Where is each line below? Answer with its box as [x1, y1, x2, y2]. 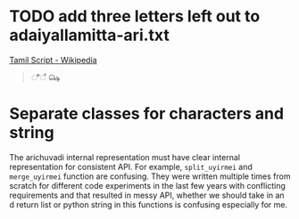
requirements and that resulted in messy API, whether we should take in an [9, 190, 285, 200]
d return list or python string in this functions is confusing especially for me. [9, 199, 288, 210]
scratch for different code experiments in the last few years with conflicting [9, 180, 286, 191]
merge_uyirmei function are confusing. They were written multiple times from [9, 171, 291, 182]
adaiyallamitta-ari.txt [9, 25, 170, 45]
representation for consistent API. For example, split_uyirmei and [9, 161, 253, 172]
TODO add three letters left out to [9, 6, 261, 27]
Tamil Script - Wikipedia [9, 54, 97, 65]
